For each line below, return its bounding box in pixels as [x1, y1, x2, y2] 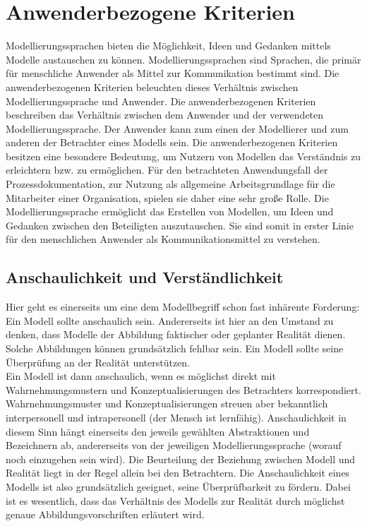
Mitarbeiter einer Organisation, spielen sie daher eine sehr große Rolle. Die [6, 190, 329, 205]
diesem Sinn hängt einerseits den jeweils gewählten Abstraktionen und [6, 424, 310, 438]
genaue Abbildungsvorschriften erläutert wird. [6, 507, 205, 522]
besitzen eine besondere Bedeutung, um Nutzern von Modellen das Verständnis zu [6, 148, 361, 163]
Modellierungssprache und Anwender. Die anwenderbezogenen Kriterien [6, 93, 316, 108]
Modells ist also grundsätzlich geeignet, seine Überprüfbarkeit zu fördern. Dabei [6, 479, 351, 494]
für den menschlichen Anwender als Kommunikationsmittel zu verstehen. [6, 232, 320, 246]
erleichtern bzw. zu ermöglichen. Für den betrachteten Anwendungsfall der [6, 162, 328, 177]
